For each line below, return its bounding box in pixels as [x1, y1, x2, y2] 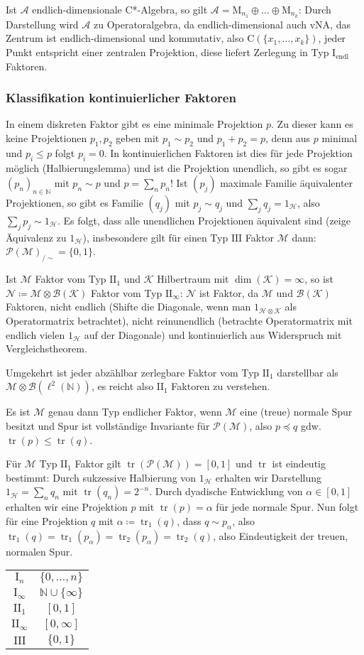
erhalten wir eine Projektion [6, 499, 128, 514]
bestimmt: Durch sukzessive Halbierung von [6, 470, 197, 485]
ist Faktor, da [199, 285, 259, 300]
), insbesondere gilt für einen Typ [82, 229, 228, 244]
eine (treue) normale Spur [240, 404, 353, 419]
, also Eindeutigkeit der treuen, [213, 528, 348, 543]
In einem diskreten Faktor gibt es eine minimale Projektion [6, 117, 263, 131]
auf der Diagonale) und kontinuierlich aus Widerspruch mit [84, 327, 342, 342]
